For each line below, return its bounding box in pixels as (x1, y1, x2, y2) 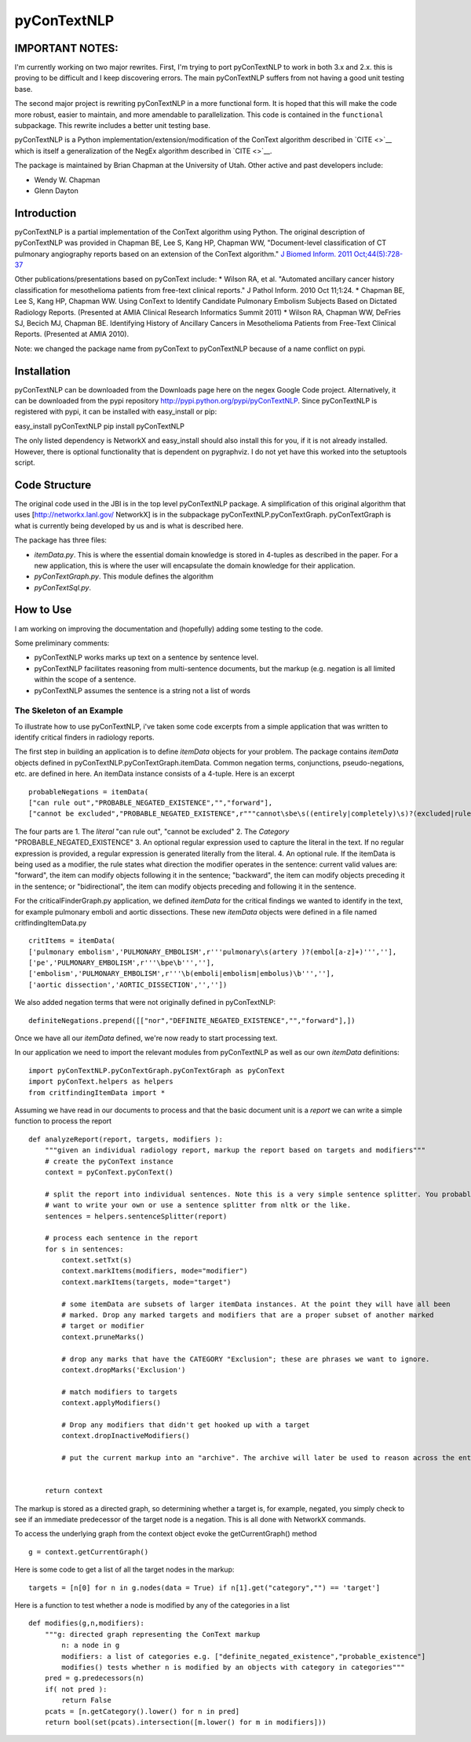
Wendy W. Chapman (34, 175, 100, 184)
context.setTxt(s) (61, 1256, 133, 1265)
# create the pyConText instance (44, 1156, 174, 1166)
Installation (14, 364, 71, 378)
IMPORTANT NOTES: (14, 42, 119, 55)
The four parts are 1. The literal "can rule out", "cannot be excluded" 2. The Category (14, 827, 290, 836)
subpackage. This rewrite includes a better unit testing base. (14, 121, 211, 130)
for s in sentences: (44, 1244, 124, 1254)
